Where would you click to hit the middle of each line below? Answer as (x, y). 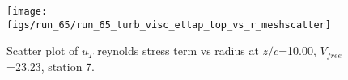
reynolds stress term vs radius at (178, 51)
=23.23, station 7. (51, 66)
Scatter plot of (42, 51)
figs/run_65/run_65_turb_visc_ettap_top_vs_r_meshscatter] (169, 25)
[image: (27, 11)
